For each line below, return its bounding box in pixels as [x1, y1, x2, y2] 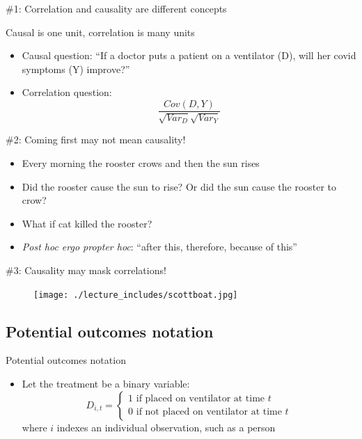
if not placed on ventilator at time [136, 407, 282, 417]
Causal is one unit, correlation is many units [6, 24, 195, 39]
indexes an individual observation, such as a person [56, 420, 276, 434]
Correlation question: [22, 85, 112, 99]
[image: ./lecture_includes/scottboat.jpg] [33, 289, 238, 300]
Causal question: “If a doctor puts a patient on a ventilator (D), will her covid [22, 48, 356, 63]
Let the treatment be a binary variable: [22, 376, 190, 391]
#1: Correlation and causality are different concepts [6, 1, 227, 15]
